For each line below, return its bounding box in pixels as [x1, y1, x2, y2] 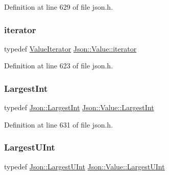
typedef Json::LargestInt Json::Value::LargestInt [4, 102, 154, 113]
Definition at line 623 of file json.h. [4, 60, 113, 71]
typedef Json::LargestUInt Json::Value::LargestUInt [4, 161, 165, 171]
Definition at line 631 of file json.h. [4, 119, 113, 130]
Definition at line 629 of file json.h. [4, 2, 113, 12]
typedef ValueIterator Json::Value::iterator [4, 43, 137, 54]
